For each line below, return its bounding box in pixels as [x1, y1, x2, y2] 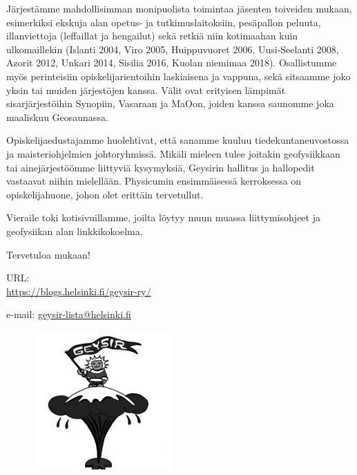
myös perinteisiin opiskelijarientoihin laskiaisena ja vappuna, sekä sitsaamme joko [6, 68, 351, 83]
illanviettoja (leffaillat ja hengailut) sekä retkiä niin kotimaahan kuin [6, 28, 298, 43]
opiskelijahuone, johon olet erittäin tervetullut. [6, 187, 204, 201]
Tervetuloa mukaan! [6, 247, 90, 261]
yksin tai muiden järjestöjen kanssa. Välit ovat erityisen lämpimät [6, 82, 286, 97]
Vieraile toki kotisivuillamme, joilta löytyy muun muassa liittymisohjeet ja [6, 210, 320, 225]
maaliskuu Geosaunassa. [6, 109, 108, 124]
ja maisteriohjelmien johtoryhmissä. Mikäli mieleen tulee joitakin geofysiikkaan [6, 146, 340, 160]
